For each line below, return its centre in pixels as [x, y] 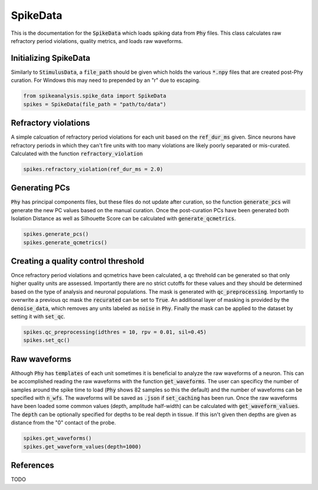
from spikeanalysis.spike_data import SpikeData [95, 96]
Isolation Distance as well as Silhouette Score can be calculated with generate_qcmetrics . [123, 219]
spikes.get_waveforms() [58, 438]
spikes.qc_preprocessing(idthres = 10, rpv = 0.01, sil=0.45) [115, 332]
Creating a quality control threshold [77, 261]
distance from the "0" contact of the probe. [63, 423]
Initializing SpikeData [51, 58]
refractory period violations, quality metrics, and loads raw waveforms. [97, 41]
